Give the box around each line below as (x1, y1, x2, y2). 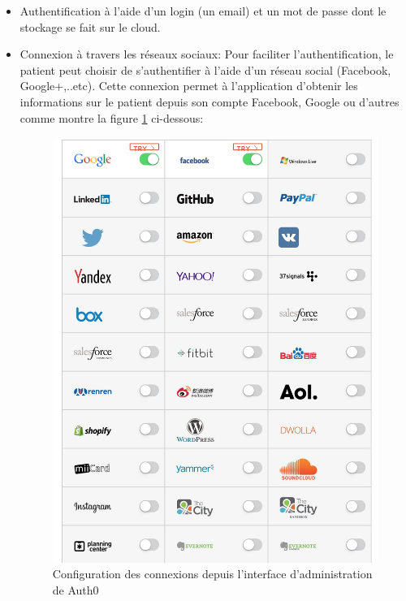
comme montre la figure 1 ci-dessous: (19, 109, 204, 126)
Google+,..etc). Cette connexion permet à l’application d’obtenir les (19, 77, 358, 94)
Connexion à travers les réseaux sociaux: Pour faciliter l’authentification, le (19, 45, 394, 63)
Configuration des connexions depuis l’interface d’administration (52, 565, 373, 582)
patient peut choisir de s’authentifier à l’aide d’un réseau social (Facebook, (19, 61, 391, 78)
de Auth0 (52, 581, 99, 598)
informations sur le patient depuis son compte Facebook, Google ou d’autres (19, 93, 400, 110)
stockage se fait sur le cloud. (19, 18, 161, 35)
